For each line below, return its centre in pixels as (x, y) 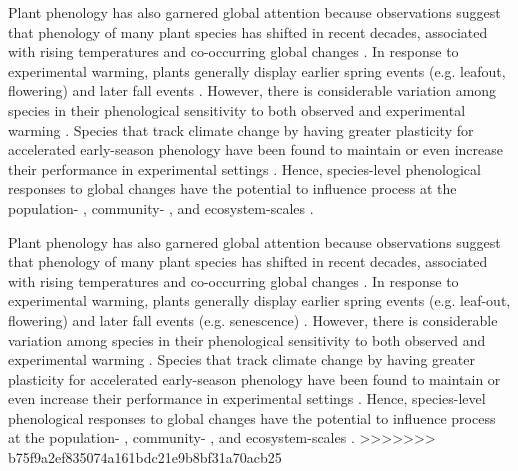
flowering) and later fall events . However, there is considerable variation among (252, 90)
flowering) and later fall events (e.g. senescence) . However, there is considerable (253, 319)
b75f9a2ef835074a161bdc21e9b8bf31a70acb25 (145, 457)
